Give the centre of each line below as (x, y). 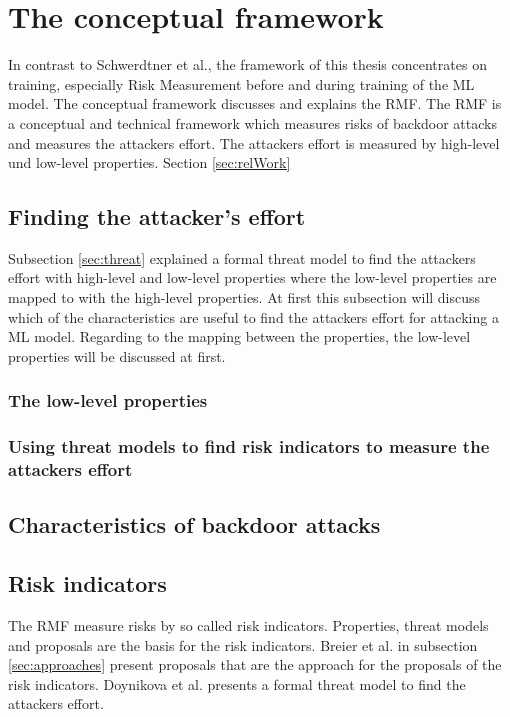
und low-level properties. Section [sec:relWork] (149, 162)
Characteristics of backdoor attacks (194, 524)
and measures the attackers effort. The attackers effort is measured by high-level (254, 142)
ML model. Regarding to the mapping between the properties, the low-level (239, 336)
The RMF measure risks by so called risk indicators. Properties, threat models (248, 625)
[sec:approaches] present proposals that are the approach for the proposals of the (255, 664)
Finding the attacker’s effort (157, 216)
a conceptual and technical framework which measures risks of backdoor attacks (252, 122)
